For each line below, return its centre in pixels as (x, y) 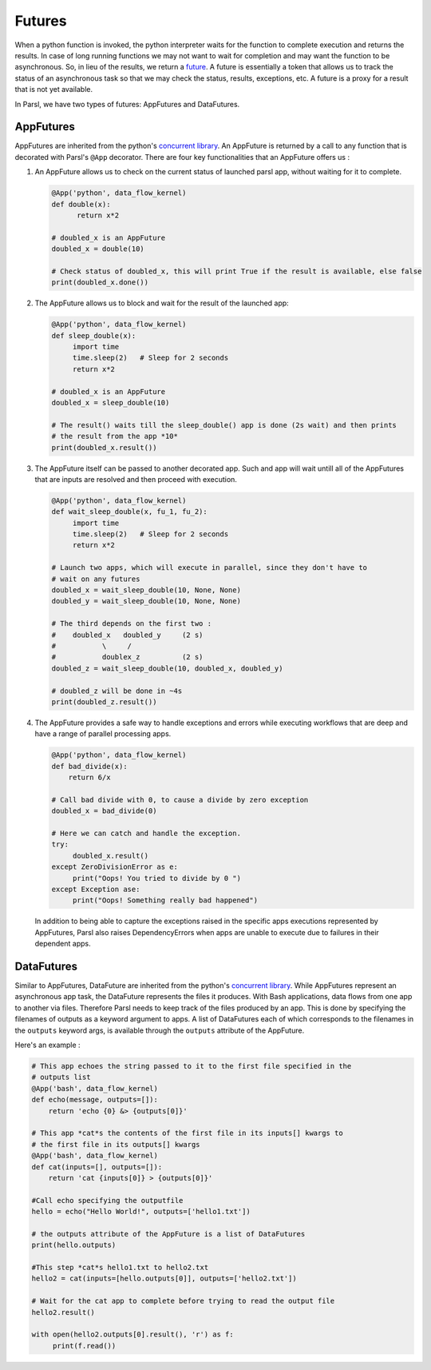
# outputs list (61, 1077)
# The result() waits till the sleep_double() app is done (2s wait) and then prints (224, 425)
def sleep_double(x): (94, 335)
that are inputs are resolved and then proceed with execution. (136, 479)
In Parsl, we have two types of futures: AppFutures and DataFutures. (127, 104)
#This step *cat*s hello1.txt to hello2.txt (120, 1268)
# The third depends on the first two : (131, 624)
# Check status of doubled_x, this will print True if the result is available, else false (237, 271)
